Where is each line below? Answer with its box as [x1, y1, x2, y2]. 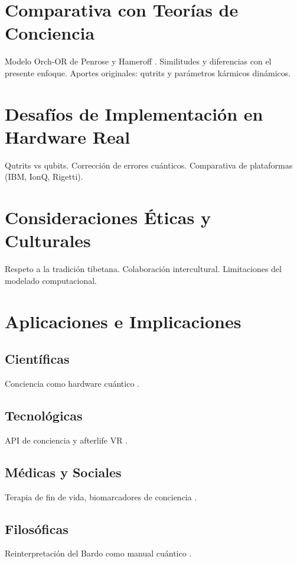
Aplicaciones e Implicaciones [5, 309, 241, 333]
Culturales [5, 228, 91, 253]
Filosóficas [5, 519, 68, 538]
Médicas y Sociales [5, 462, 122, 481]
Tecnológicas [5, 406, 83, 425]
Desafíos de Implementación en [5, 101, 263, 125]
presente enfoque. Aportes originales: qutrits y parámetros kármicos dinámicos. [5, 66, 291, 79]
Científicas [5, 350, 70, 368]
